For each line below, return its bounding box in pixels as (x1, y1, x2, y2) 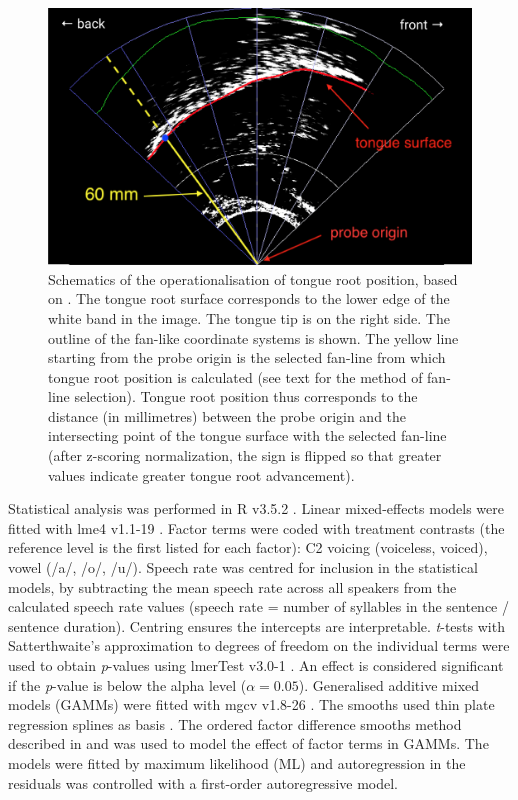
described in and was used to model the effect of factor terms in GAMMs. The (8, 733, 489, 754)
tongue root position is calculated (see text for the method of (48, 366, 423, 387)
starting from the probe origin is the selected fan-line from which (48, 347, 446, 368)
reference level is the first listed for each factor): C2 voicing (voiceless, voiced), (8, 537, 488, 558)
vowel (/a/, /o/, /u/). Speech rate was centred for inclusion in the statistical (8, 557, 478, 578)
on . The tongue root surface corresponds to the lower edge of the (48, 288, 450, 309)
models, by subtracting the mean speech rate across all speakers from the (8, 576, 457, 597)
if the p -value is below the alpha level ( (8, 674, 247, 695)
